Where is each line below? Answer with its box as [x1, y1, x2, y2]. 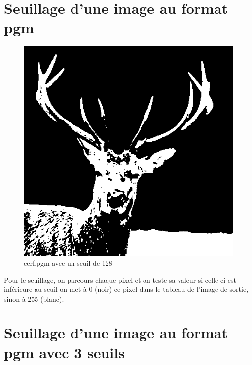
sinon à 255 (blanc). [4, 293, 64, 304]
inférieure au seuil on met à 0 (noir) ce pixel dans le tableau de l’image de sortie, [4, 284, 249, 294]
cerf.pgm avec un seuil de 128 [24, 257, 112, 268]
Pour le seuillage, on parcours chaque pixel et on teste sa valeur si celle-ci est [4, 274, 236, 284]
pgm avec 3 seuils [4, 342, 125, 362]
